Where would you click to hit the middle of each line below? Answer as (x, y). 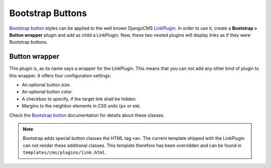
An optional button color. (47, 92)
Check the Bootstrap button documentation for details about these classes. (87, 115)
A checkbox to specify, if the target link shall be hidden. (79, 99)
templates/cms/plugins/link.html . (64, 152)
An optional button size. (46, 85)
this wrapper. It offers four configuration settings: (60, 75)
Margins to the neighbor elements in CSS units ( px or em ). (81, 106)
